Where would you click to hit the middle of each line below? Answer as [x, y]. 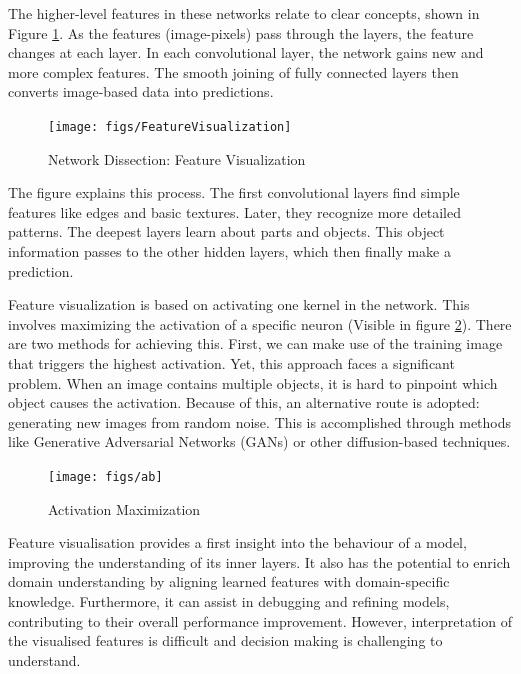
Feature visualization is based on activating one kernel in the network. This [239, 304]
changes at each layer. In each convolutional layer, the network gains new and [246, 52]
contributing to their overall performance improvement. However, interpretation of [260, 620]
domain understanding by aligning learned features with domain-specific [229, 581]
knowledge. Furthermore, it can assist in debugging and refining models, [229, 600]
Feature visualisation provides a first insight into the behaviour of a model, [237, 542]
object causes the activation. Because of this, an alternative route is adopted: [244, 402]
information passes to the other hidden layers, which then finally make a [229, 251]
